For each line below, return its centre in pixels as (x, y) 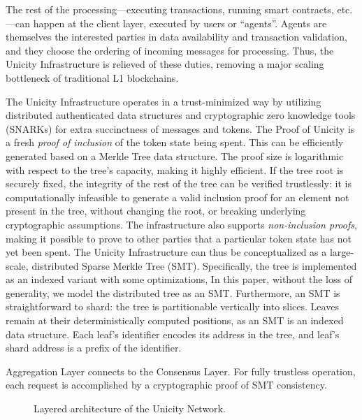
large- (342, 252)
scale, (17, 265)
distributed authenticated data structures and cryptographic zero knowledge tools (181, 115)
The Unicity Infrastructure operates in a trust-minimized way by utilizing (164, 101)
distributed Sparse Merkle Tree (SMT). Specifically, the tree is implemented (194, 265)
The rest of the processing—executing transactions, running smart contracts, (170, 9)
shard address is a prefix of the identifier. (94, 348)
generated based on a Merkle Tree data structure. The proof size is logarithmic (175, 155)
